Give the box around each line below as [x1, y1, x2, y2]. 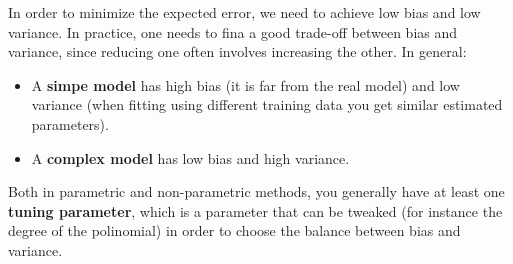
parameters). [31, 113, 109, 134]
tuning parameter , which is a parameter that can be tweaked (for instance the [8, 200, 503, 221]
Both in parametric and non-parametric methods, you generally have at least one [8, 181, 505, 202]
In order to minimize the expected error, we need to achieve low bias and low [8, 2, 481, 22]
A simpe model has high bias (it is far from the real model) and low [31, 74, 460, 95]
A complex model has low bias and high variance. [31, 147, 350, 168]
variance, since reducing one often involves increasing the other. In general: [8, 41, 467, 62]
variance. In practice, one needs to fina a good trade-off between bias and [8, 21, 458, 42]
